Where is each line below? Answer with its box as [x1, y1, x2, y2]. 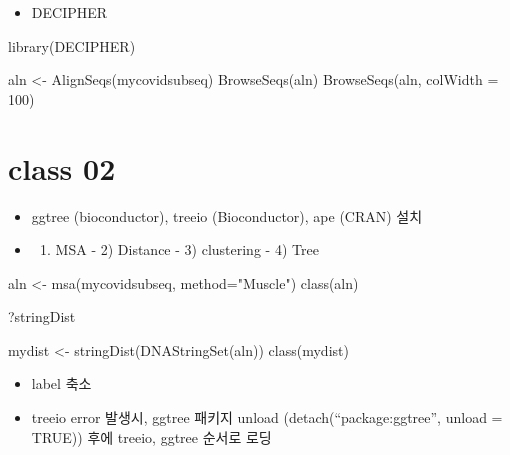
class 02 [8, 147, 116, 188]
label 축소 [31, 373, 92, 394]
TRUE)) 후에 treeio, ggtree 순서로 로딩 [31, 426, 272, 447]
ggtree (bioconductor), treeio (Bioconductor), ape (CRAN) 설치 [31, 205, 423, 226]
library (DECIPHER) [8, 35, 136, 56]
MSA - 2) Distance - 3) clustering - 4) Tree [55, 239, 319, 260]
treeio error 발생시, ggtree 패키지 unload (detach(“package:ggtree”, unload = [31, 407, 503, 428]
